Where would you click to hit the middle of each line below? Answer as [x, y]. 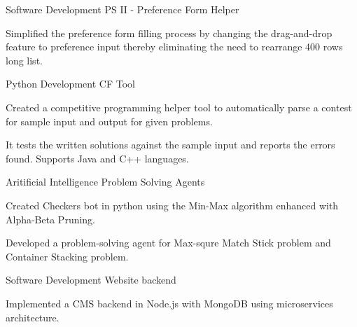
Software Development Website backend [91, 280]
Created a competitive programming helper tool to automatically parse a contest [179, 107]
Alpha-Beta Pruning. [51, 219]
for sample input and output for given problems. [109, 121]
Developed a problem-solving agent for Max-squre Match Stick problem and [168, 243]
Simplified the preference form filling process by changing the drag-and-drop [169, 33]
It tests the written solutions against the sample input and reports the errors [170, 145]
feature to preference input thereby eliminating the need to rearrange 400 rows [174, 47]
